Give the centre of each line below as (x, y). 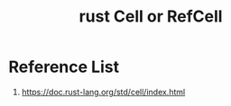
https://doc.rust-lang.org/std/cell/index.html (103, 92)
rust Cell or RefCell (151, 17)
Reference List (64, 67)
